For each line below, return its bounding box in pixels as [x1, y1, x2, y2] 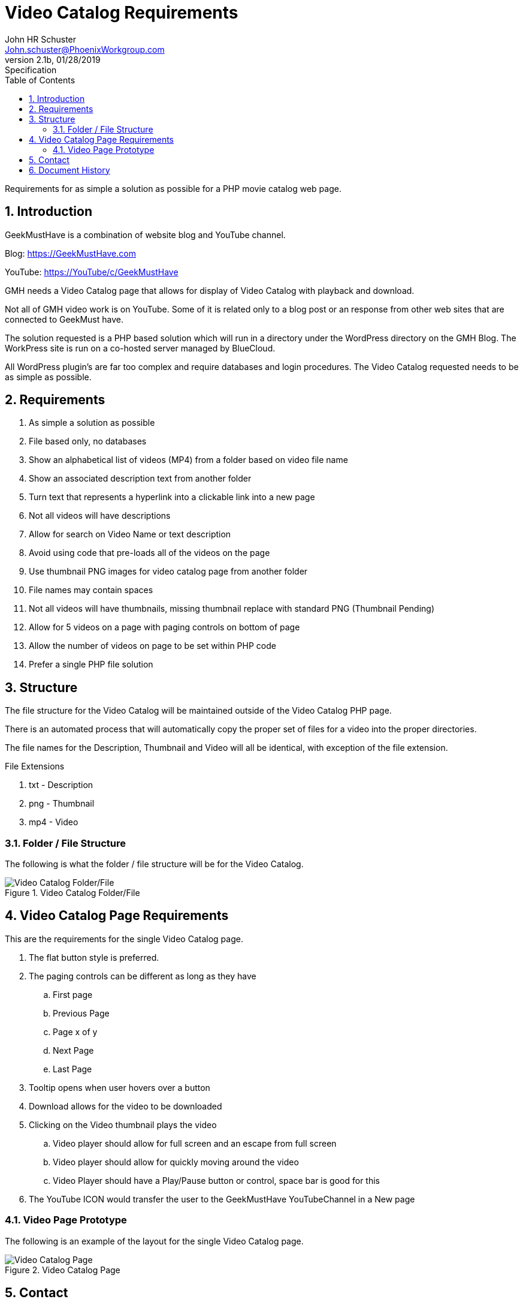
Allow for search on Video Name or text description [29, 529, 231, 540]
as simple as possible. [5, 371, 92, 382]
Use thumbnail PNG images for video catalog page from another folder [29, 566, 308, 577]
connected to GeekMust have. [5, 314, 123, 324]
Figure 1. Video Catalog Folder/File [5, 888, 140, 898]
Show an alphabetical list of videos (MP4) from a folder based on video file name [29, 455, 348, 465]
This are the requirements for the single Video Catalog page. [5, 933, 243, 944]
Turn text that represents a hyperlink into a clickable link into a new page [29, 492, 315, 503]
